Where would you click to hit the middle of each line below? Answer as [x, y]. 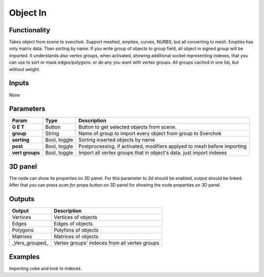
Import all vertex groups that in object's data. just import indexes [153, 153]
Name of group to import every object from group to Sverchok [150, 134]
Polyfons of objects [76, 230]
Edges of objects [73, 224]
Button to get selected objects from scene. [128, 127]
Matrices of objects [76, 236]
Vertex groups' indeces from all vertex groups [107, 243]
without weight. [25, 69]
